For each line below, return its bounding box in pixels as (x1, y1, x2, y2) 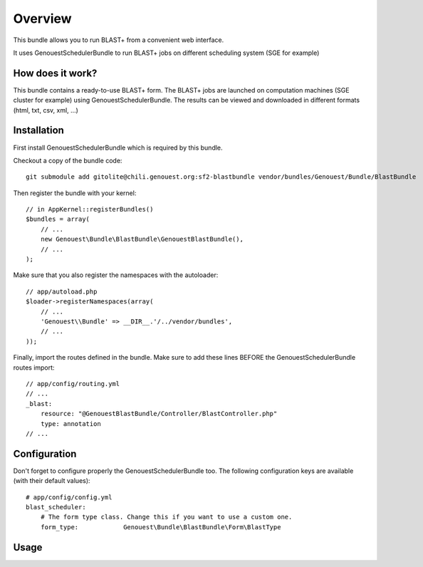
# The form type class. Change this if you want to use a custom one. (40, 513, 293, 521)
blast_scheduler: (26, 503, 86, 511)
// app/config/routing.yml (26, 380, 120, 387)
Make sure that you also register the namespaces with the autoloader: (13, 271, 219, 279)
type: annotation (40, 420, 101, 427)
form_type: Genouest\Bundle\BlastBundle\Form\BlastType (40, 523, 281, 531)
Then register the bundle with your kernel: (13, 189, 137, 197)
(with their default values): (13, 477, 90, 485)
